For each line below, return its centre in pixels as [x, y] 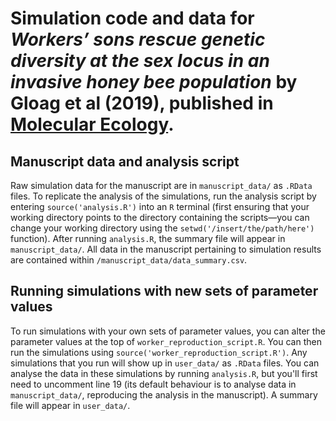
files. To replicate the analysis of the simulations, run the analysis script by [163, 196]
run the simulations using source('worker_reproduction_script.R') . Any [159, 352]
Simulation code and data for [132, 18]
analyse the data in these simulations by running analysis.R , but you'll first [164, 373]
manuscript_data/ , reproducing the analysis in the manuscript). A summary [164, 394]
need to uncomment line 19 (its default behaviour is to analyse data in [153, 384]
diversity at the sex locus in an [140, 61]
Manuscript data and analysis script [125, 161]
